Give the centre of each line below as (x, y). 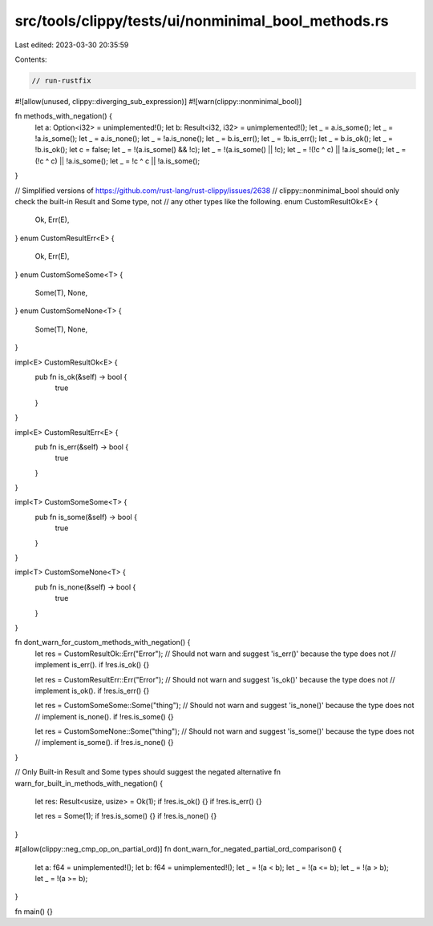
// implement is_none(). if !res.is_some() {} (104, 716)
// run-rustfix (61, 81)
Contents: (31, 59)
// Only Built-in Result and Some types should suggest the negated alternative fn (148, 772)
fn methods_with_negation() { (63, 116)
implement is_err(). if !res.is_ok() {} (92, 665)
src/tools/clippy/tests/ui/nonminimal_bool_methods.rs (202, 21)
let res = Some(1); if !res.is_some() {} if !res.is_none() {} (126, 816)
